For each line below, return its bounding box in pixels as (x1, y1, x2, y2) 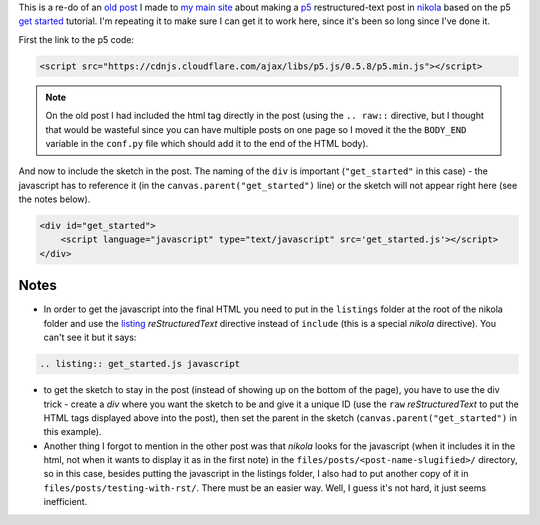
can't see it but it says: (43, 331, 137, 344)
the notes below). (18, 193, 91, 205)
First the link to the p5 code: (18, 33, 135, 45)
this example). (43, 426, 102, 438)
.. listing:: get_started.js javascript (39, 358, 240, 370)
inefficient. (43, 496, 88, 508)
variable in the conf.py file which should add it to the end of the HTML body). (45, 137, 369, 149)
